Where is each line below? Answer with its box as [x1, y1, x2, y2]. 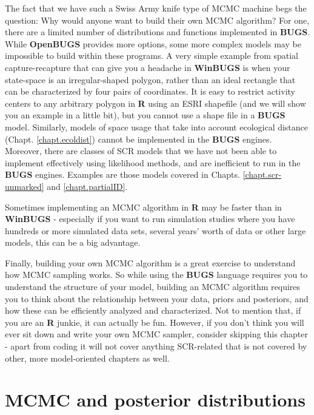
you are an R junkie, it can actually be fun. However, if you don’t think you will [5, 315, 304, 328]
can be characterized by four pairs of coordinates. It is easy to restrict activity [5, 85, 295, 98]
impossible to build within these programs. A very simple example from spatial [5, 49, 299, 62]
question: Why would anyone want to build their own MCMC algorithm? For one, [5, 13, 310, 26]
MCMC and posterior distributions [5, 387, 306, 412]
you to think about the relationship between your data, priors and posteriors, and [5, 292, 309, 305]
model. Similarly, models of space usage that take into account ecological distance [5, 120, 309, 133]
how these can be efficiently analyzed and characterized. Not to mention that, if [5, 304, 301, 317]
